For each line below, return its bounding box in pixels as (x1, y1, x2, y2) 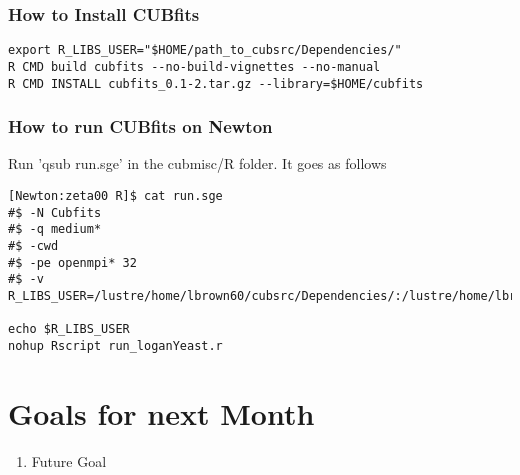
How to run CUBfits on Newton (8, 114, 273, 139)
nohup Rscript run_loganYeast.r (8, 338, 223, 353)
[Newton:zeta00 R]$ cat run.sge (8, 189, 223, 203)
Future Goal (31, 450, 107, 471)
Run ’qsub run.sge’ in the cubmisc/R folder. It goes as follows (8, 153, 387, 174)
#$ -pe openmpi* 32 (8, 255, 137, 270)
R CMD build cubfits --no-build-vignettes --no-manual (8, 59, 381, 74)
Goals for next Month (8, 392, 315, 433)
